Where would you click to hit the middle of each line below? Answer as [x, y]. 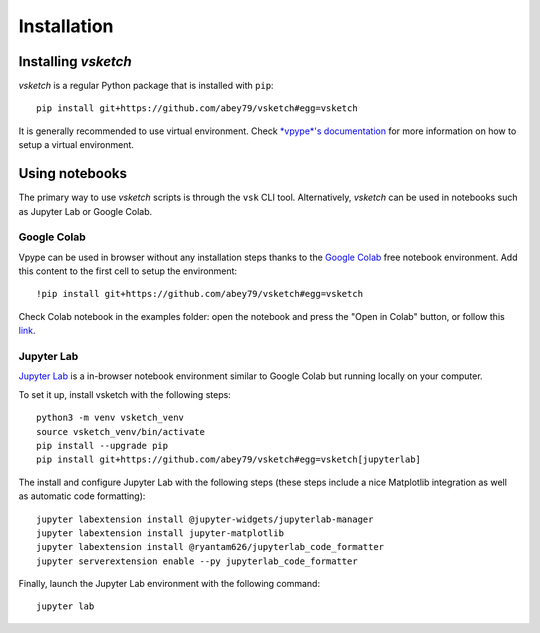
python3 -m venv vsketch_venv [110, 418]
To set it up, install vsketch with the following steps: [125, 394]
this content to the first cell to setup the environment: [128, 271]
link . [27, 331]
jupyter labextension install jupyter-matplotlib [160, 533]
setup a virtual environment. [76, 145]
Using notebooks [73, 173]
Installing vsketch [75, 61]
